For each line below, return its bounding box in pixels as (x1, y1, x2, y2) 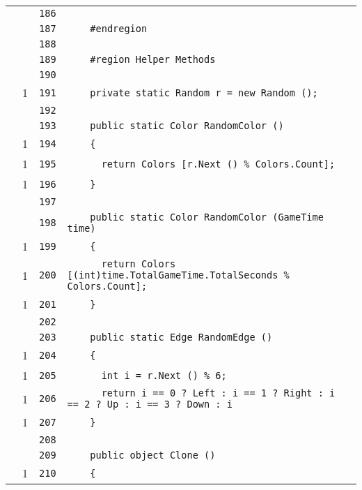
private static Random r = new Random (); (90, 87, 318, 98)
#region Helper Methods (90, 54, 216, 65)
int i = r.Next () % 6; (101, 369, 227, 381)
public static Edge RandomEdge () (90, 332, 273, 343)
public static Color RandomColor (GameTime (90, 211, 324, 223)
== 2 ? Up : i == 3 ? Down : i (67, 399, 233, 410)
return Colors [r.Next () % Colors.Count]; (101, 158, 336, 170)
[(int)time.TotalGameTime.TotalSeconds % (67, 269, 290, 281)
